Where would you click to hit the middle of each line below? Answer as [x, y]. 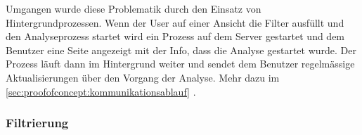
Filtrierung [37, 123]
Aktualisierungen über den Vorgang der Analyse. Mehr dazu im [143, 77]
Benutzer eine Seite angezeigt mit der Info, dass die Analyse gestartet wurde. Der [181, 50]
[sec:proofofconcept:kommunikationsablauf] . [101, 91]
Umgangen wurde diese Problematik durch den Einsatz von [134, 8]
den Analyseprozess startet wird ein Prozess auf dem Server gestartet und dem [175, 36]
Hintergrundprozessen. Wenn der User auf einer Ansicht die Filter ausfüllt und [175, 22]
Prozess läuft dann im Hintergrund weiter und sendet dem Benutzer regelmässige [180, 64]
